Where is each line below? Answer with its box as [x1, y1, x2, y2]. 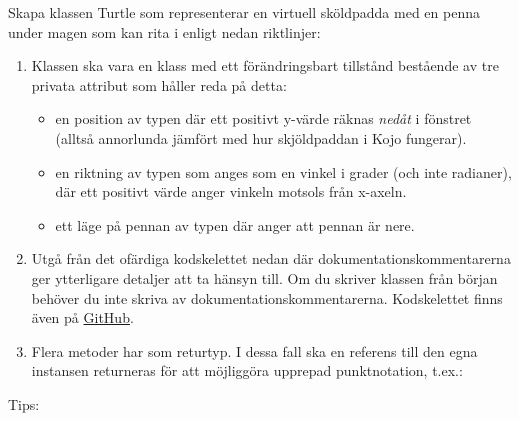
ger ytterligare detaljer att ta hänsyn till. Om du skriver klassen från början [31, 267, 498, 288]
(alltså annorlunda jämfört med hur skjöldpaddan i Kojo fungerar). [55, 127, 467, 148]
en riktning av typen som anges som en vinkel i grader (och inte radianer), [55, 161, 512, 182]
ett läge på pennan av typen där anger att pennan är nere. [55, 214, 415, 235]
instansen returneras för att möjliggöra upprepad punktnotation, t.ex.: [31, 360, 463, 381]
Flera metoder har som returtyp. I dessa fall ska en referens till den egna [31, 340, 478, 361]
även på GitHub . [31, 307, 134, 328]
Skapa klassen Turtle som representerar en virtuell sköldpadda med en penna [8, 2, 480, 22]
